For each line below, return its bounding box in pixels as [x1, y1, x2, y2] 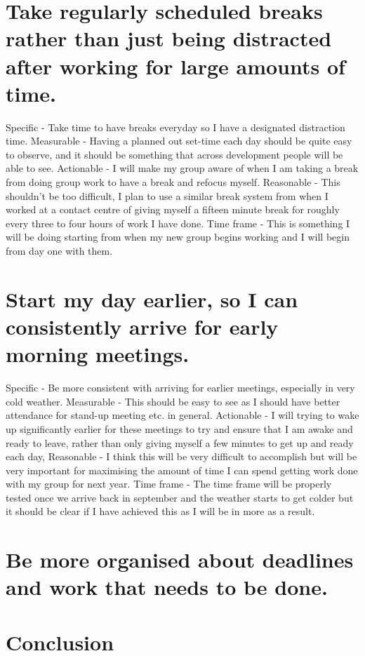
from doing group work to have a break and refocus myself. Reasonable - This [6, 175, 340, 189]
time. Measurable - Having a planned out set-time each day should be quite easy [6, 133, 352, 148]
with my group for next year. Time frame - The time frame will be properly [6, 476, 332, 491]
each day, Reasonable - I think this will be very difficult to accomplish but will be [6, 449, 357, 464]
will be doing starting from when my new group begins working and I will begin [6, 229, 350, 244]
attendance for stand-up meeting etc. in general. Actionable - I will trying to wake [6, 408, 359, 422]
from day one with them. [6, 243, 113, 258]
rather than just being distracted [6, 24, 332, 53]
